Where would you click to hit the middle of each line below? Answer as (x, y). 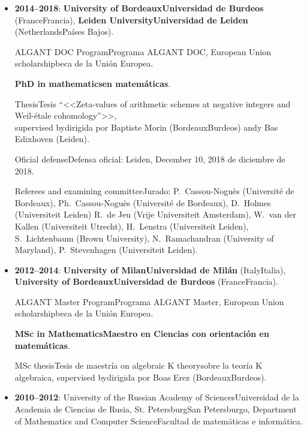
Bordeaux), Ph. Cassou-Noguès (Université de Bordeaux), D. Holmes (143, 202)
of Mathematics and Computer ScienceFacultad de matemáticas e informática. (159, 421)
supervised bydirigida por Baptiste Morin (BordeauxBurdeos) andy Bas (146, 127)
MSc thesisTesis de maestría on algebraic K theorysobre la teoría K (139, 365)
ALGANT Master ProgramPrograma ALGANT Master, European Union (149, 301)
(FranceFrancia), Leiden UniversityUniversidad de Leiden (131, 19)
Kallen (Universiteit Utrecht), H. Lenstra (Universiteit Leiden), (132, 226)
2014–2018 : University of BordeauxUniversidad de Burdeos (139, 8)
